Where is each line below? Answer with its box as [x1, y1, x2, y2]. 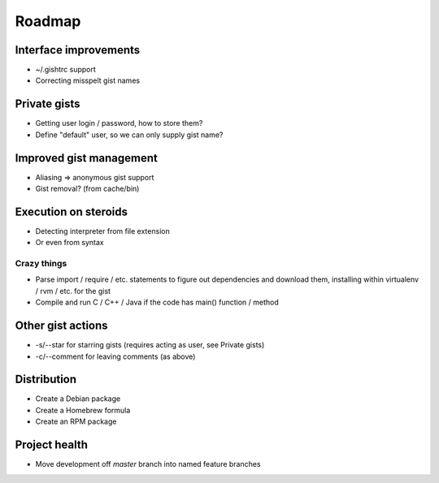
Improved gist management [15, 151, 158, 165]
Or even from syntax [35, 238, 105, 248]
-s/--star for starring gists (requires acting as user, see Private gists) [35, 340, 265, 350]
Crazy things [15, 258, 67, 270]
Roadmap [15, 12, 81, 30]
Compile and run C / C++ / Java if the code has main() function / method [35, 297, 280, 308]
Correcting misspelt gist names [35, 75, 141, 85]
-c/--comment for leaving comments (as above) [35, 351, 196, 361]
